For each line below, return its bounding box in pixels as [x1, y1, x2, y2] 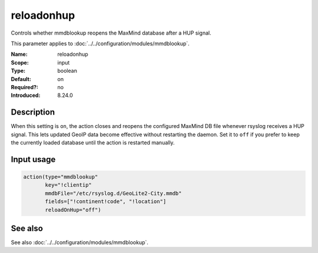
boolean [57, 68, 78, 75]
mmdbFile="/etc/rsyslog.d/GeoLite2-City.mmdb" [45, 190, 182, 197]
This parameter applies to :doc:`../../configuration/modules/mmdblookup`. [11, 40, 190, 47]
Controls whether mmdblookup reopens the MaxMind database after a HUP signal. [11, 29, 211, 36]
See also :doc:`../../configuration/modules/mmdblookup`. [11, 239, 148, 246]
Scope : [11, 59, 29, 66]
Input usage [11, 154, 56, 164]
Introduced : [11, 92, 41, 99]
